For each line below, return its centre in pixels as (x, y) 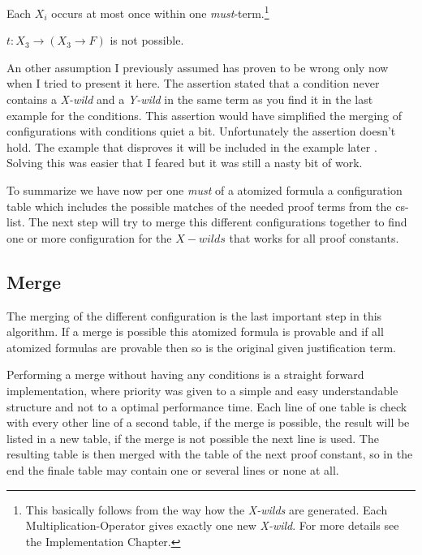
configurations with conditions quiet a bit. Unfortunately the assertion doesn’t (201, 131)
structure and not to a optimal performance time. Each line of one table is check (207, 406)
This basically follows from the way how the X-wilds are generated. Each (207, 509)
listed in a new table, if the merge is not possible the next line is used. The (193, 438)
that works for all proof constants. (314, 237)
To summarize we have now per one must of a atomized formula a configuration (205, 190)
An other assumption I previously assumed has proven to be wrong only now (198, 67)
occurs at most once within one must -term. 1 (160, 12)
